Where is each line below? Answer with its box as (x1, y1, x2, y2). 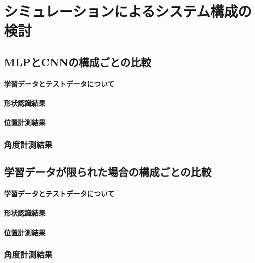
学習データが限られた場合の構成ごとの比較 (4, 164, 212, 179)
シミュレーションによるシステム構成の (4, 1, 252, 21)
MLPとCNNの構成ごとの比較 (4, 54, 152, 69)
